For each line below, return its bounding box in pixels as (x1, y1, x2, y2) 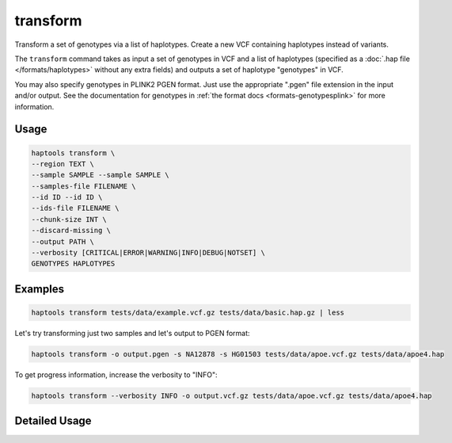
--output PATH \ (31, 237, 95, 246)
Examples (14, 282, 65, 296)
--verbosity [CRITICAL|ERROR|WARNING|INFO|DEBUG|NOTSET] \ (31, 248, 265, 258)
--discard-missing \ (31, 226, 111, 235)
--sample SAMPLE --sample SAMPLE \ (31, 170, 169, 180)
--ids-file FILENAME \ (31, 204, 120, 213)
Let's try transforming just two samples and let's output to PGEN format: (14, 328, 250, 338)
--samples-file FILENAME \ (31, 181, 136, 190)
